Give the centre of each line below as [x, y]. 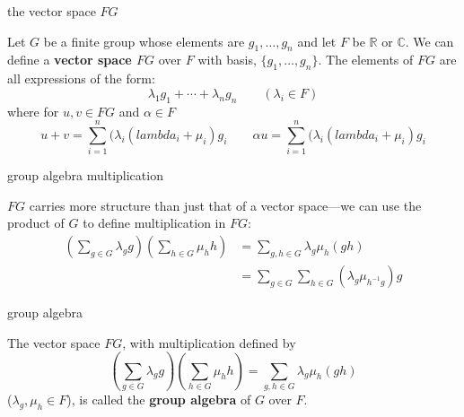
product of [36, 223]
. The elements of [366, 60]
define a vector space [70, 60]
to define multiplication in [154, 223]
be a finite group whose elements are [144, 41]
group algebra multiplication [85, 175]
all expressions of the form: [81, 78]
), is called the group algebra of [159, 400]
